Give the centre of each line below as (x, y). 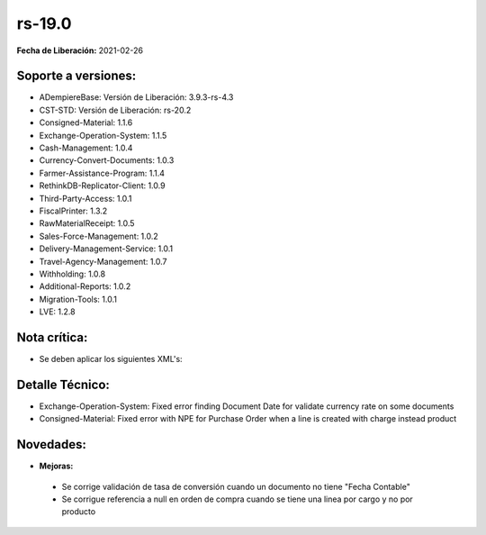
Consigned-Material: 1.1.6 (86, 122)
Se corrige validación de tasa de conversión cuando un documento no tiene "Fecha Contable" (236, 486)
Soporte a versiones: (76, 76)
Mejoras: (56, 466)
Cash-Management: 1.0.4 (86, 148)
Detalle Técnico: (63, 384)
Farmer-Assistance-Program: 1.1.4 (102, 173)
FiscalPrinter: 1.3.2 (73, 211)
